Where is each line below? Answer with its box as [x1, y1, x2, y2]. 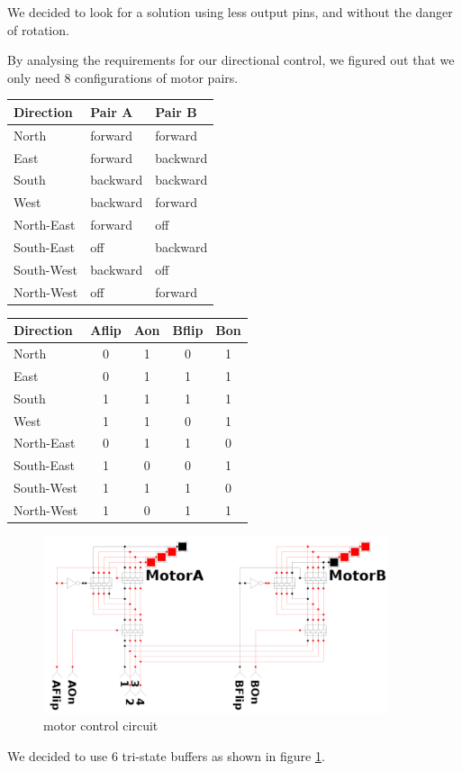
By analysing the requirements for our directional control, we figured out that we [7, 50, 455, 69]
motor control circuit [43, 716, 159, 735]
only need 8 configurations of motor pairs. [7, 68, 239, 86]
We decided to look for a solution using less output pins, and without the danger [7, 3, 453, 21]
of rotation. [7, 20, 69, 39]
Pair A [90, 102, 133, 121]
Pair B [155, 102, 197, 121]
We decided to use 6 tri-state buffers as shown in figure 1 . [7, 747, 325, 765]
